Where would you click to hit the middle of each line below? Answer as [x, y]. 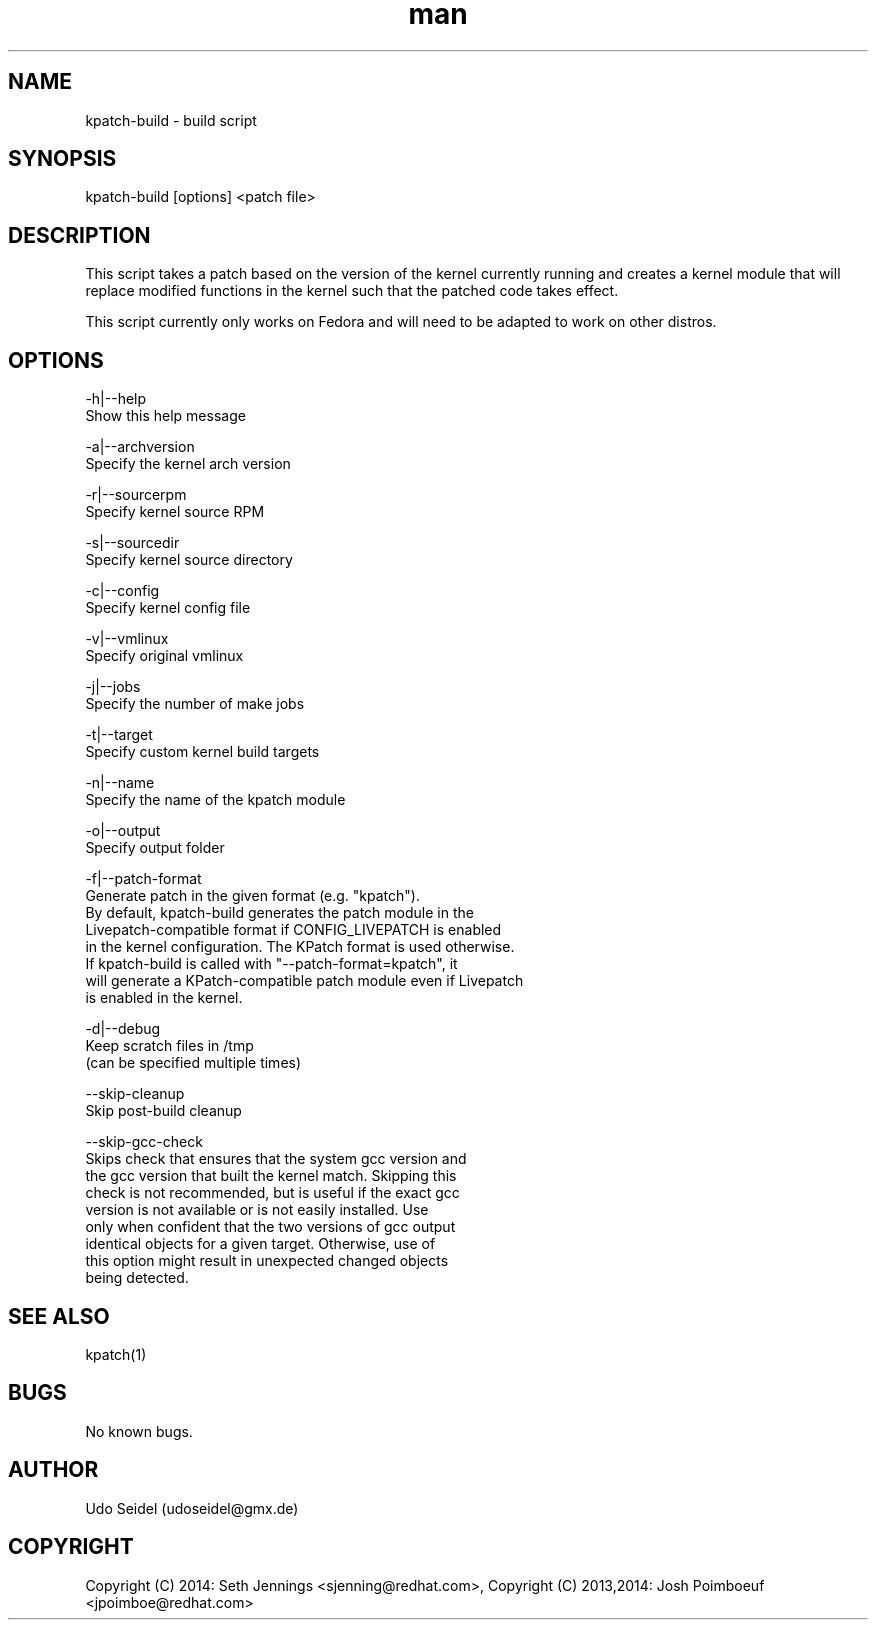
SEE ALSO [59, 1316]
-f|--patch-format [143, 879]
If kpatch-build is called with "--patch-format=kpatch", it [271, 964]
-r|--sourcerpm [136, 495]
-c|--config [122, 591]
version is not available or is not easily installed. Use [257, 1210]
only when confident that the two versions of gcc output [270, 1227]
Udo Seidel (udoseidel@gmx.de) [192, 1508]
